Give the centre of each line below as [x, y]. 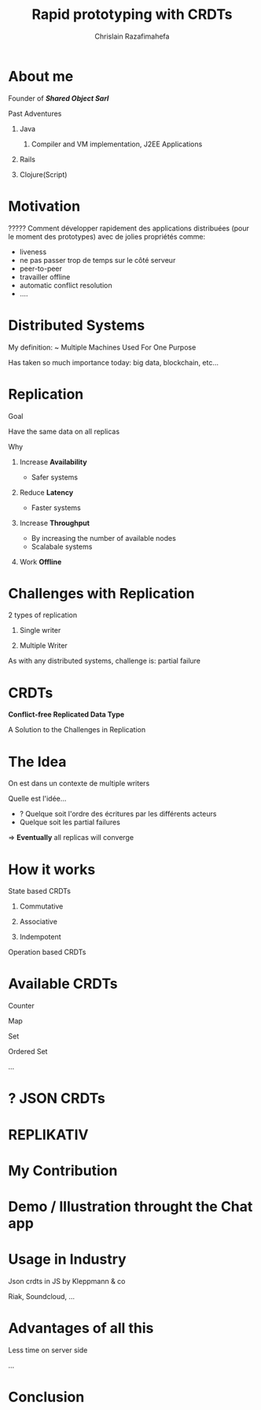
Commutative [41, 906]
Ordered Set [28, 1052]
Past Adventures [35, 113]
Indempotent [40, 937]
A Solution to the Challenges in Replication [77, 730]
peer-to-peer [41, 268]
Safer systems [55, 477]
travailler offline [45, 276]
